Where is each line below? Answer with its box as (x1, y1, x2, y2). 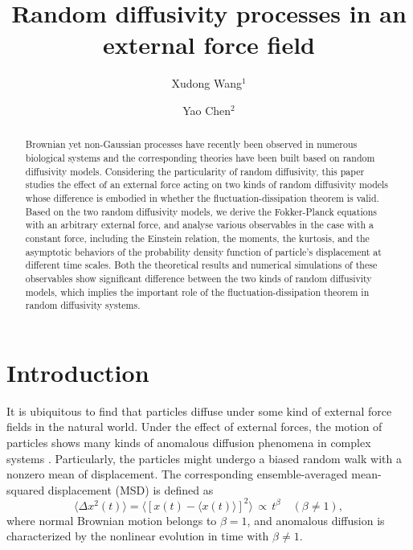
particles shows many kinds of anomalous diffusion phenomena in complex (6, 433, 371, 450)
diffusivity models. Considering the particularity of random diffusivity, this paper (25, 164, 365, 178)
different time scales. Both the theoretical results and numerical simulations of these (25, 258, 378, 272)
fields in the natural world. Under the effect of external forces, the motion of (6, 418, 382, 435)
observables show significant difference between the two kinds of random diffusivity (25, 271, 372, 285)
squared (6, 481, 45, 498)
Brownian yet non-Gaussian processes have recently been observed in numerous (25, 137, 358, 151)
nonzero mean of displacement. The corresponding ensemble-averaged (6, 466, 348, 482)
